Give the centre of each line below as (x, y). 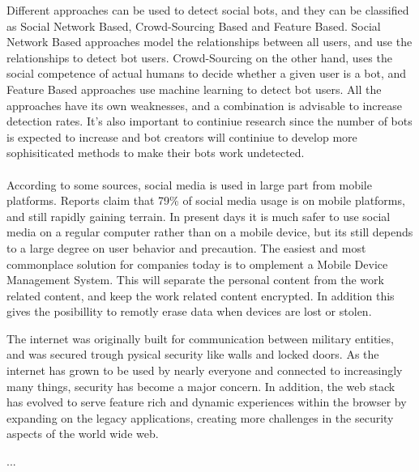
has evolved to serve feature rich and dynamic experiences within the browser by (207, 402)
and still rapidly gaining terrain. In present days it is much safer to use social (199, 216)
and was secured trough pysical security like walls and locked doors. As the (193, 354)
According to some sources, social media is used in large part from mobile (189, 184)
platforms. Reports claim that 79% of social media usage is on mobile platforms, (206, 200)
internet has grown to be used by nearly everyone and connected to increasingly (205, 370)
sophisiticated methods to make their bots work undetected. (156, 153)
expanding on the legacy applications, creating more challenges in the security (200, 417)
